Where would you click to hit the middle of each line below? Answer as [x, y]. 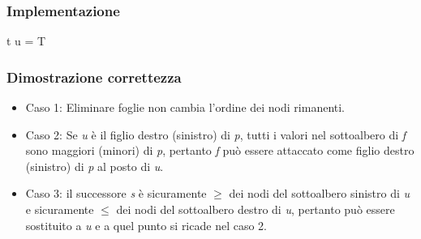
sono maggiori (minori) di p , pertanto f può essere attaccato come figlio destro [220, 150]
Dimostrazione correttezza [94, 77]
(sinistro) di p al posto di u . [95, 166]
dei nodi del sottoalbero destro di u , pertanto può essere [256, 209]
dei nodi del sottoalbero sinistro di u [320, 193]
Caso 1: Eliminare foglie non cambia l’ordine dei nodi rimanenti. [185, 107]
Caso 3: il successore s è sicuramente [116, 193]
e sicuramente [60, 209]
